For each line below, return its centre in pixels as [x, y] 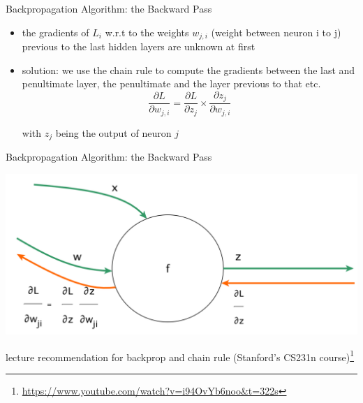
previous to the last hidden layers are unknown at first [139, 46]
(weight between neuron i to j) [276, 32]
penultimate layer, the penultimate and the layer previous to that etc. [171, 83]
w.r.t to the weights [147, 32]
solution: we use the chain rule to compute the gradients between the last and [188, 69]
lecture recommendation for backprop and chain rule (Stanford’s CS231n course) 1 [180, 356]
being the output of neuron [113, 132]
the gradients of [55, 32]
